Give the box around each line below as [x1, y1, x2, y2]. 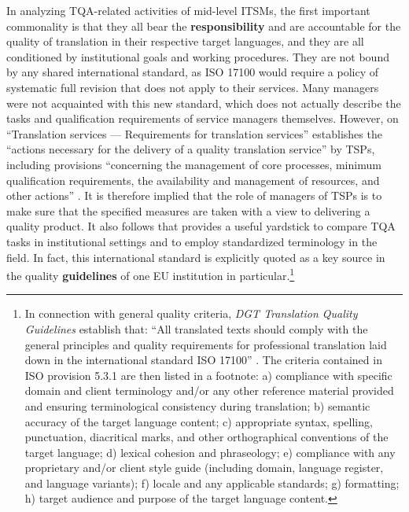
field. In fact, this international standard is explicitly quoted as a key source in [6, 249, 385, 265]
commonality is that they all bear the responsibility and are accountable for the [6, 17, 401, 34]
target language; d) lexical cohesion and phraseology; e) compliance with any [24, 444, 396, 460]
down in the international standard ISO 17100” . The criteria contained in [24, 352, 382, 368]
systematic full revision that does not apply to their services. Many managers [6, 79, 379, 95]
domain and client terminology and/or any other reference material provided [24, 382, 394, 399]
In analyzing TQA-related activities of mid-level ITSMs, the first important [6, 2, 370, 18]
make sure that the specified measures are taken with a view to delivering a [6, 202, 370, 219]
